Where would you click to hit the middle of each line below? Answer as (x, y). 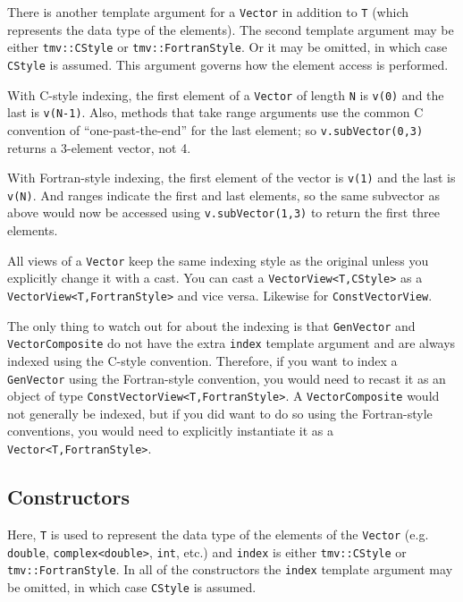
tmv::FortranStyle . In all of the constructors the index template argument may (230, 569)
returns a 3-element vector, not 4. (99, 147)
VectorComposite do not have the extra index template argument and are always (231, 343)
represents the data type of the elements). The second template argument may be (231, 29)
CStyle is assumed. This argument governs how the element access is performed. (228, 64)
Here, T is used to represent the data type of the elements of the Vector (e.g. (218, 534)
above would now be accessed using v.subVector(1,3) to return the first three (224, 212)
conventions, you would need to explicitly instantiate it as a (171, 431)
